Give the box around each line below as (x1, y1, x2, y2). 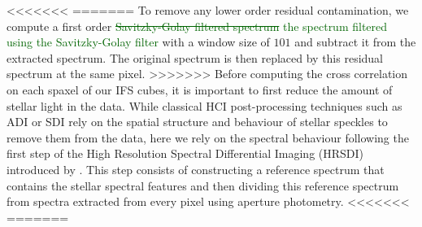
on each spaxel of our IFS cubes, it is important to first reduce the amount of (7, 81, 393, 98)
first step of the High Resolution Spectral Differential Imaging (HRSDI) (7, 145, 364, 162)
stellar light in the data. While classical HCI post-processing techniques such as (7, 97, 402, 114)
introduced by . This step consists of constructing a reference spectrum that (7, 160, 385, 177)
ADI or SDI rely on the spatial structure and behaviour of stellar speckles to (7, 113, 388, 130)
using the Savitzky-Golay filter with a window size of (7, 33, 270, 50)
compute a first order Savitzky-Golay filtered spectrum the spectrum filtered (7, 17, 388, 34)
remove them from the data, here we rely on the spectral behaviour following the (7, 129, 409, 146)
